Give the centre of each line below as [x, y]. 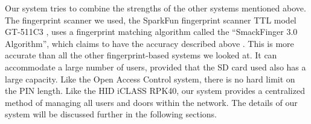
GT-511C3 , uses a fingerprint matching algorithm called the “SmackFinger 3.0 [151, 32]
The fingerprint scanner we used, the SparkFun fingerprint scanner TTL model [151, 20]
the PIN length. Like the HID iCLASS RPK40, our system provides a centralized [155, 91]
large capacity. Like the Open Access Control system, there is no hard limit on [150, 79]
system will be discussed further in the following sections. [111, 114]
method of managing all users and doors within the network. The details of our [151, 102]
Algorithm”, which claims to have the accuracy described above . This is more [149, 43]
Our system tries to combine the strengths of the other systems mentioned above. [155, 8]
